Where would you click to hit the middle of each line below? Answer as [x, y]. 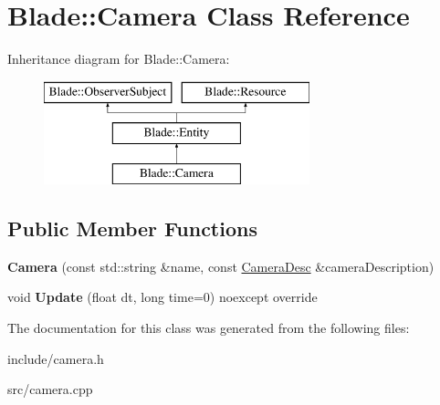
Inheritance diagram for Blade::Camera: [119, 59]
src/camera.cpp [50, 389]
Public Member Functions [132, 228]
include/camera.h [56, 358]
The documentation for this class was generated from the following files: [209, 328]
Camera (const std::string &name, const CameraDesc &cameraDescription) [221, 266]
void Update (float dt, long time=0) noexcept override [162, 297]
